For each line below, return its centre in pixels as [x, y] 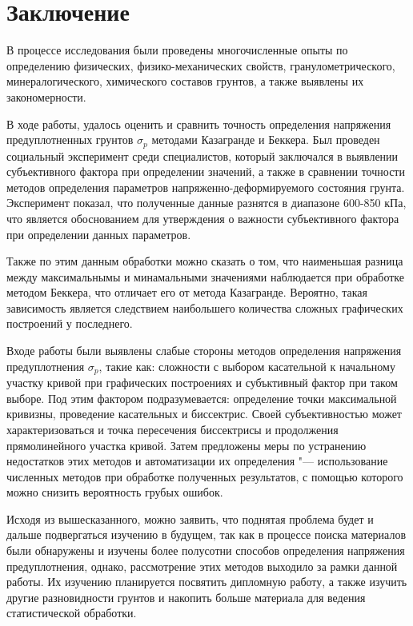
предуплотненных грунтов [70, 140]
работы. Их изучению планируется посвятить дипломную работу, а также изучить [207, 582]
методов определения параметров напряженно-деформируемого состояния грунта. [206, 187]
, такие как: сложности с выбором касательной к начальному [247, 366]
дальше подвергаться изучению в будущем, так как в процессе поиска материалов [206, 534]
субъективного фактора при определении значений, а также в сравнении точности [206, 171]
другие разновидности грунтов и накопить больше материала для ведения [186, 597]
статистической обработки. [72, 613]
